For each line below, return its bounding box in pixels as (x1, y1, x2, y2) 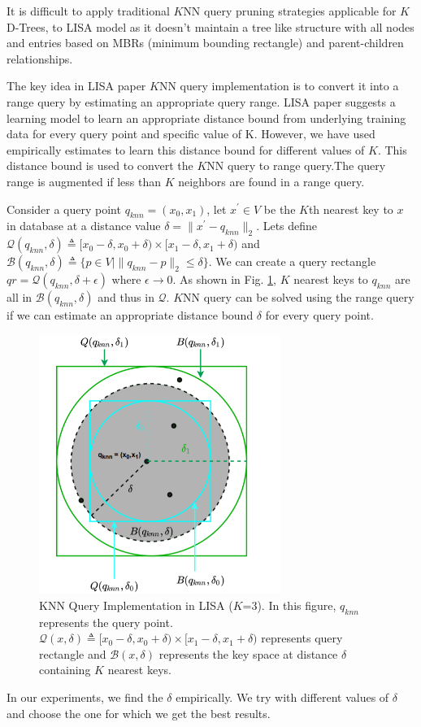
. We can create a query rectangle (208, 253, 376, 270)
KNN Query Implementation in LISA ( (39, 596, 233, 613)
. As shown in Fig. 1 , (172, 271, 277, 288)
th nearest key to (308, 200, 393, 217)
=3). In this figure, (242, 596, 336, 613)
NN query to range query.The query (206, 157, 386, 174)
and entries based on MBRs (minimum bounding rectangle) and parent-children (7, 34, 404, 51)
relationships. (7, 50, 73, 67)
